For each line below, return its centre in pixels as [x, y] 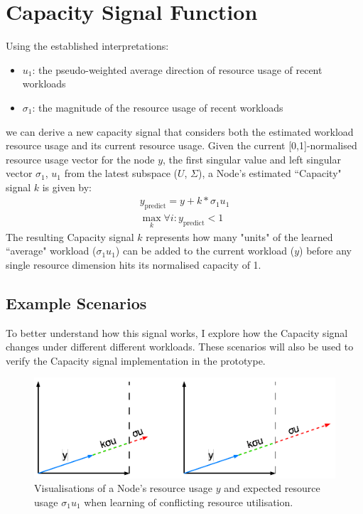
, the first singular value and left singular [252, 159]
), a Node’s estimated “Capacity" [270, 173]
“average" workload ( [51, 251]
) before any [325, 251]
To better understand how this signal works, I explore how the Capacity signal [177, 332]
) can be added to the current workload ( [205, 251]
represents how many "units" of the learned [239, 236]
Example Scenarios [76, 302]
